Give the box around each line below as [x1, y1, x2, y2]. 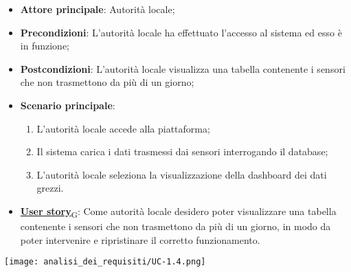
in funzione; [20, 38, 69, 53]
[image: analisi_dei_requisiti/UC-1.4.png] [4, 257, 206, 267]
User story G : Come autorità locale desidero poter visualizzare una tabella [20, 203, 337, 220]
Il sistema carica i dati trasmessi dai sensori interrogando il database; [36, 144, 328, 159]
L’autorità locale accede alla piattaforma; [36, 121, 210, 135]
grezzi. [36, 181, 64, 195]
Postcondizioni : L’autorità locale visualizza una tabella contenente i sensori [20, 61, 346, 76]
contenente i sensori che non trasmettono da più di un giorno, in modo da [20, 219, 331, 234]
